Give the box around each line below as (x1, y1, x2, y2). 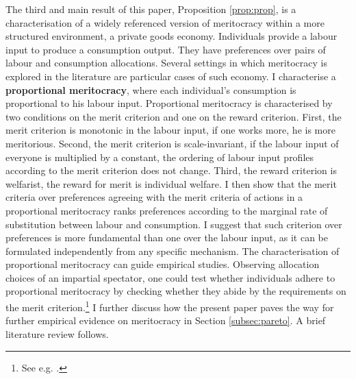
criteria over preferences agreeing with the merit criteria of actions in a (5, 190, 303, 204)
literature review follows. (5, 326, 109, 341)
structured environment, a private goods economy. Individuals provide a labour (5, 29, 338, 43)
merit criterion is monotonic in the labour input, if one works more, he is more (5, 123, 335, 137)
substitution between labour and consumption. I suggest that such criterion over (5, 217, 342, 231)
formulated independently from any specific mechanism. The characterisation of (5, 243, 340, 258)
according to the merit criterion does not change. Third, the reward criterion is (5, 163, 337, 178)
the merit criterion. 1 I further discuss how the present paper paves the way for (5, 298, 334, 314)
